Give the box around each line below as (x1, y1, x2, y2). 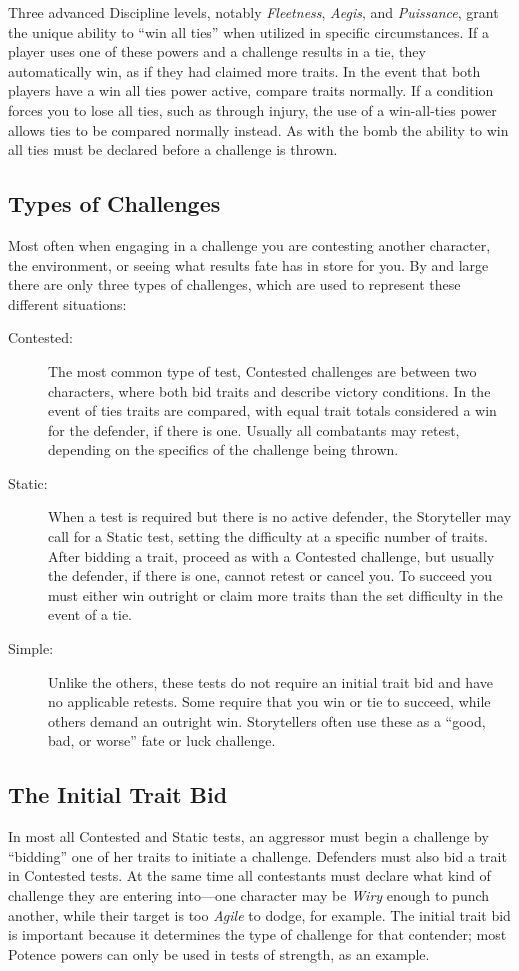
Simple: (8, 638, 54, 659)
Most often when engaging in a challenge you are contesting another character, (8, 234, 491, 255)
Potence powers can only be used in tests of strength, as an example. (8, 943, 430, 964)
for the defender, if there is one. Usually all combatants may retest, (48, 419, 460, 440)
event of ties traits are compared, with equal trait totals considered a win (48, 400, 497, 421)
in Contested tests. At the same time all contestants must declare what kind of (8, 865, 491, 886)
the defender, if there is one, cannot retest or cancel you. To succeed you (48, 565, 493, 586)
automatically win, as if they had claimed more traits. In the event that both (8, 60, 481, 81)
